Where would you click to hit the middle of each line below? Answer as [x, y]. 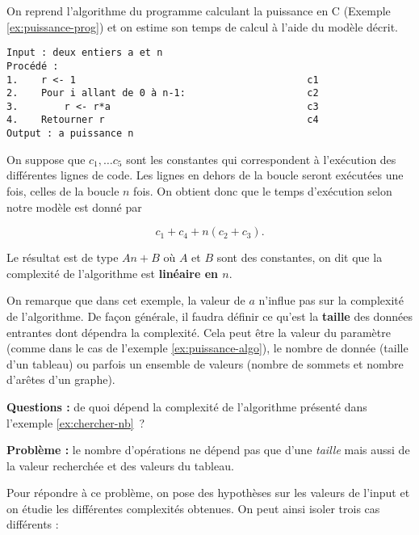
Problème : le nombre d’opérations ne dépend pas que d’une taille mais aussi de [208, 450]
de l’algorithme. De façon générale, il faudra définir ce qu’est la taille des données [209, 316]
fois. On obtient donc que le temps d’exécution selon [263, 190]
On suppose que [46, 159]
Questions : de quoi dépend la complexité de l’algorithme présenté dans [187, 406]
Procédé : [33, 66]
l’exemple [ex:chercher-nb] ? [76, 422]
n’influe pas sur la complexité [331, 300]
